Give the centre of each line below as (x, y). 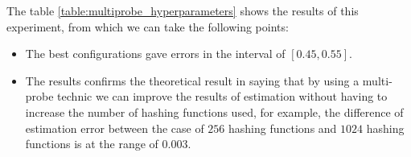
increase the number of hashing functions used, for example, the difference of (214, 112)
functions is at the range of (92, 144)
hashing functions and (283, 128)
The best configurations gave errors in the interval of (155, 54)
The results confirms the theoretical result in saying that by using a (192, 80)
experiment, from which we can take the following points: (148, 26)
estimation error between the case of (115, 128)
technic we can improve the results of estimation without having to (222, 96)
